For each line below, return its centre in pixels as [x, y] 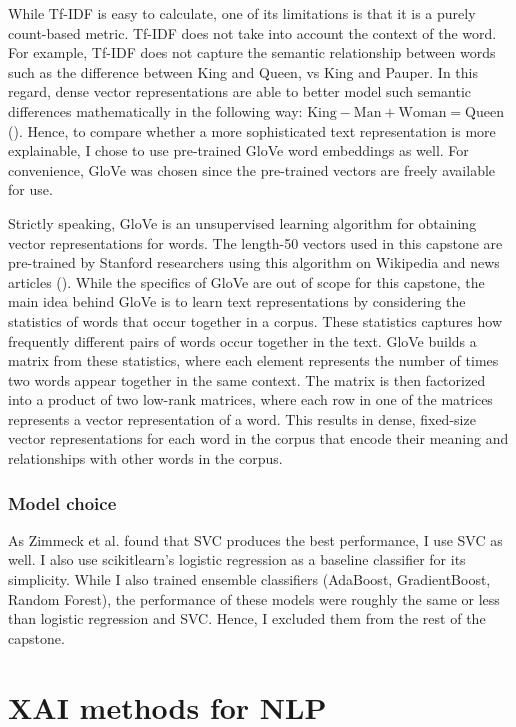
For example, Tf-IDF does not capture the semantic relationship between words [252, 52]
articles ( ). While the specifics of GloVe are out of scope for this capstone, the [246, 281]
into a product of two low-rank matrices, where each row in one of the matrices [250, 399]
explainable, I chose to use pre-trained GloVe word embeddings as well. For [238, 150]
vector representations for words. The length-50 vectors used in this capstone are [255, 242]
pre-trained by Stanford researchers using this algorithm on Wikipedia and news [254, 262]
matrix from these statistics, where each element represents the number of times [253, 360]
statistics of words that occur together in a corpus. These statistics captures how [255, 320]
